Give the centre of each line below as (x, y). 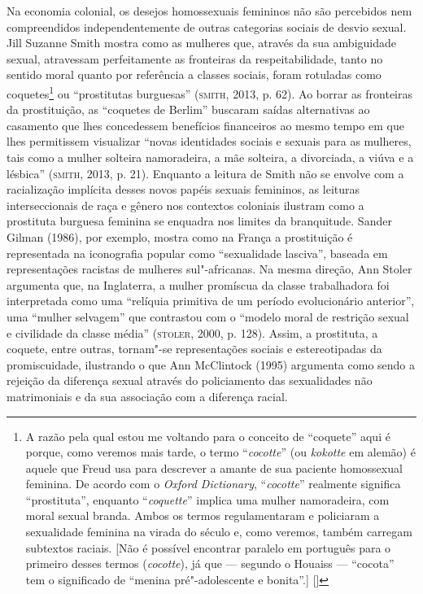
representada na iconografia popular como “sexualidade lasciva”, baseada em (197, 253)
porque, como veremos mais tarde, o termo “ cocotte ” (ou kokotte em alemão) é (220, 452)
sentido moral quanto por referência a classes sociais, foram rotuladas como (194, 74)
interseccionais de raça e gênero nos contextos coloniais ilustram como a (185, 205)
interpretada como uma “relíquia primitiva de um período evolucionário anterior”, (211, 301)
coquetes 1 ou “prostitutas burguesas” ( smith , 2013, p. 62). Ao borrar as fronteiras (210, 92)
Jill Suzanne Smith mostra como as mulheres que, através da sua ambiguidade (202, 43)
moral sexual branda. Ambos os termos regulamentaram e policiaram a (203, 515)
